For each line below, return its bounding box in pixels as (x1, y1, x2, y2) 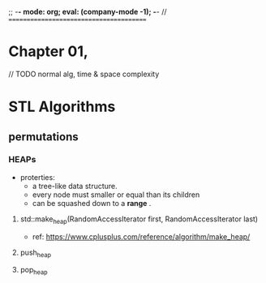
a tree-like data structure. (32, 181, 118, 191)
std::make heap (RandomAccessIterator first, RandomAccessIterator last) (19, 214, 258, 225)
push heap (19, 247, 51, 259)
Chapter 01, (8, 42, 89, 61)
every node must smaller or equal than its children (32, 190, 200, 199)
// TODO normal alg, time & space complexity (8, 69, 160, 79)
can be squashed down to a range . (32, 198, 152, 208)
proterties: (19, 172, 55, 182)
